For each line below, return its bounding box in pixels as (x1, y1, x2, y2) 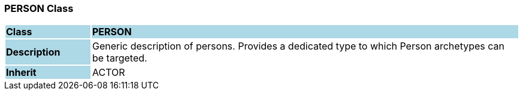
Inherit (6, 66, 37, 79)
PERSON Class (4, 2, 74, 14)
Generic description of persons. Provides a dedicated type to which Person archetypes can (92, 40, 504, 53)
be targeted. (92, 52, 147, 65)
